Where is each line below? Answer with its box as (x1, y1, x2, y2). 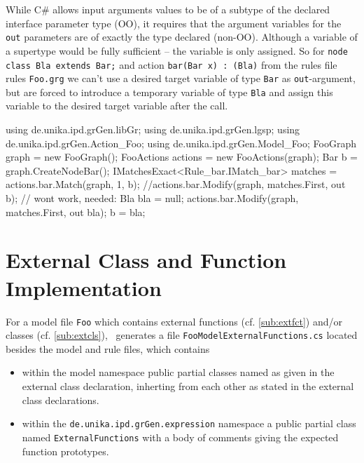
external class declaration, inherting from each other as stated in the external (22, 379, 354, 394)
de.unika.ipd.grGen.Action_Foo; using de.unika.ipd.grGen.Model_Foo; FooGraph (6, 135, 356, 150)
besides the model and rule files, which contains (6, 341, 210, 356)
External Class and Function (6, 246, 287, 274)
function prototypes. (22, 443, 109, 458)
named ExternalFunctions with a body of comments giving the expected (22, 429, 339, 444)
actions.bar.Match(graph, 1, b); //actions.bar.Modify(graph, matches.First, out (6, 177, 346, 192)
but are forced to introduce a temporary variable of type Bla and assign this (6, 84, 333, 99)
